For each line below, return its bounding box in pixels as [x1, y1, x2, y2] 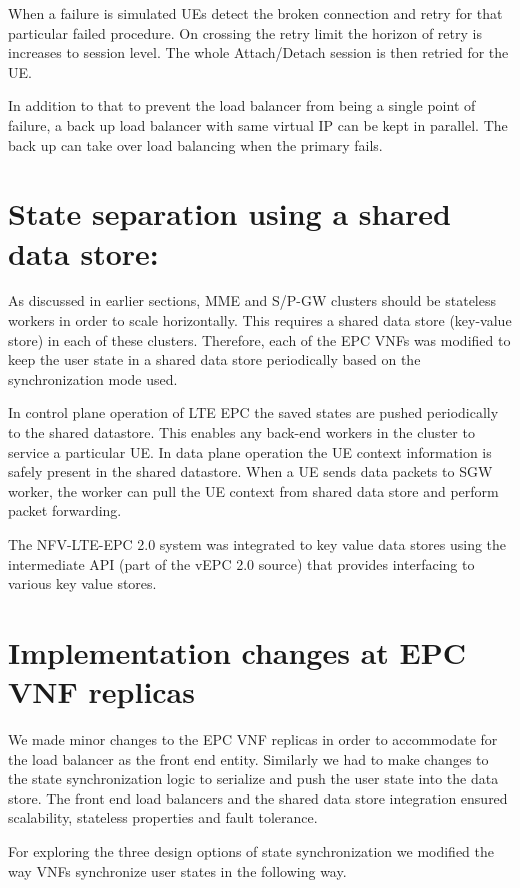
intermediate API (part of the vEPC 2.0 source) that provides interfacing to [8, 553, 475, 574]
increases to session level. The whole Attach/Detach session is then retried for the [8, 42, 509, 63]
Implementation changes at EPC [8, 631, 466, 672]
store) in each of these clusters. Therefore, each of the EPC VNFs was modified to [8, 329, 511, 350]
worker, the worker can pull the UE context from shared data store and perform [8, 480, 499, 501]
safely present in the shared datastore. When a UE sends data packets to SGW [8, 461, 493, 482]
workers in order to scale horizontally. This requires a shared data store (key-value [8, 310, 512, 331]
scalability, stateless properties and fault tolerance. [8, 807, 318, 828]
